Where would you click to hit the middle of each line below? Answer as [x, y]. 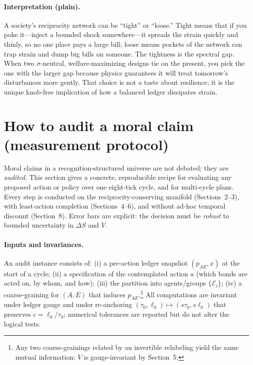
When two [19, 63]
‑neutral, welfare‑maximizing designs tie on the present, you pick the [143, 63]
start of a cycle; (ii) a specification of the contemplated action [96, 273]
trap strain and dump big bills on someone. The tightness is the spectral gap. [119, 53]
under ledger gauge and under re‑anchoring [68, 304]
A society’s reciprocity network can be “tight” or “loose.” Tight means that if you [125, 25]
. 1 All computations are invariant [188, 294]
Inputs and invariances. [44, 244]
